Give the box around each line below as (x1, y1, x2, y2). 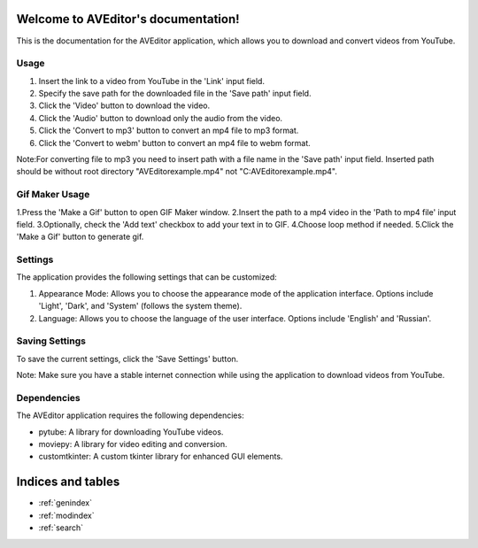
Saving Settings (16, 335, 86, 347)
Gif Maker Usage (16, 189, 90, 201)
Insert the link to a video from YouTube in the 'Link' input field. (38, 75, 266, 86)
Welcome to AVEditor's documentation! (16, 12, 240, 27)
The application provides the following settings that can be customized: (16, 272, 278, 282)
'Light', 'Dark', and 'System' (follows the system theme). (38, 301, 243, 312)
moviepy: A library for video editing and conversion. (38, 439, 227, 450)
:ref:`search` (38, 522, 84, 533)
